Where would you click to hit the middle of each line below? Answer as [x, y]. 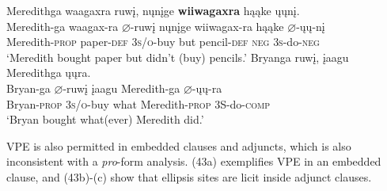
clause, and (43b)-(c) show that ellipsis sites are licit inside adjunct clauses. [189, 176]
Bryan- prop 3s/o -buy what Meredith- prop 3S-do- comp [138, 103]
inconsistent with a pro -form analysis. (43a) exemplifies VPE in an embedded [194, 161]
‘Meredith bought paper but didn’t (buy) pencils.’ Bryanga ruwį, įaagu [178, 57]
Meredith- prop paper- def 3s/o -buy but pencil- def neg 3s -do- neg [163, 42]
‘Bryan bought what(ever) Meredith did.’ [105, 119]
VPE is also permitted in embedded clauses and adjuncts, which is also [179, 145]
